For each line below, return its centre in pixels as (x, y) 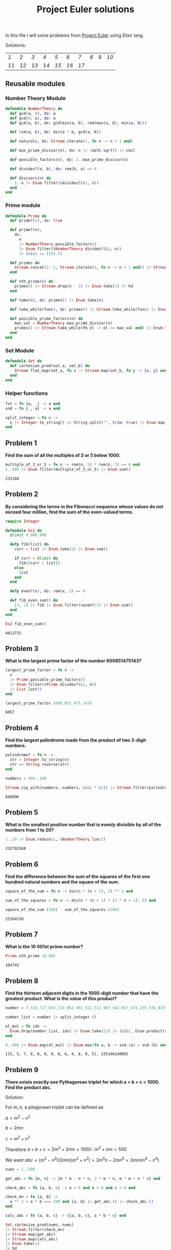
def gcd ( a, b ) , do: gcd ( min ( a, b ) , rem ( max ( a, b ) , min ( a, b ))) (78, 123)
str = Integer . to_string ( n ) (40, 760)
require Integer (22, 521)
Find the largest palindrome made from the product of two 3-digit (76, 740)
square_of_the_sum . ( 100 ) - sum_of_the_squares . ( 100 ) (62, 909)
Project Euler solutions (85, 9)
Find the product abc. (28, 1087)
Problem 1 (21, 443)
